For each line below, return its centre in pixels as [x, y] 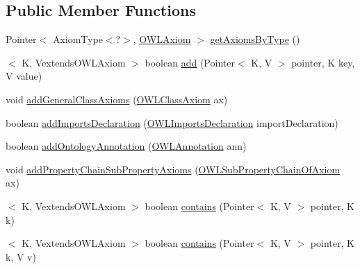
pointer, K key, [323, 62]
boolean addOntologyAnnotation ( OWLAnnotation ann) [126, 146]
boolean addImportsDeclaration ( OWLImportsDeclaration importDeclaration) [172, 122]
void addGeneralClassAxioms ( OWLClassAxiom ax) [117, 99]
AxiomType [77, 39]
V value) [24, 76]
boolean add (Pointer [190, 62]
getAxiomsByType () [255, 39]
